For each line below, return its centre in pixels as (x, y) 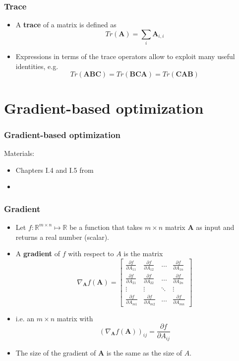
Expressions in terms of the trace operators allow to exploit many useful (125, 56)
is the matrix (143, 253)
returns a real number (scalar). (62, 237)
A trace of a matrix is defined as (66, 25)
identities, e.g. (37, 66)
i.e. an (25, 318)
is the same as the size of (144, 352)
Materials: (19, 153)
